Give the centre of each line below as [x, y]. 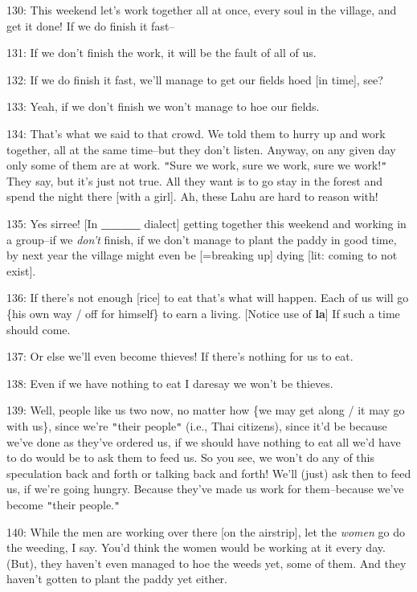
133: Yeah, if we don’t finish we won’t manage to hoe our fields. [163, 106]
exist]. [21, 270]
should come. [39, 329]
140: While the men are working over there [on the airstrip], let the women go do [206, 531]
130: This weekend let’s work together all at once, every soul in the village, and [202, 10]
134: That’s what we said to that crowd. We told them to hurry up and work [196, 133]
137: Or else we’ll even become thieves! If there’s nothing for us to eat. [180, 356]
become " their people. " [63, 504]
